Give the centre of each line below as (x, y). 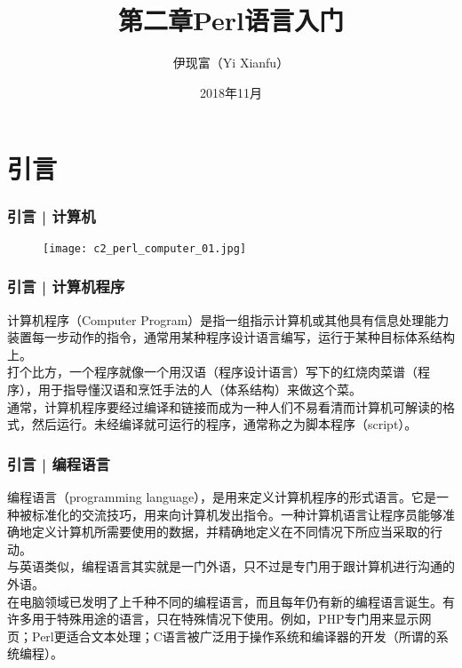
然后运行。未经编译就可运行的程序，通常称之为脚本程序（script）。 (224, 424)
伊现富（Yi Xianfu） (231, 63)
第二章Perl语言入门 (231, 20)
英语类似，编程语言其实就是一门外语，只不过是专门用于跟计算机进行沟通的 (237, 566)
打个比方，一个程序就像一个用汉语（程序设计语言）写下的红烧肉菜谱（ (212, 372)
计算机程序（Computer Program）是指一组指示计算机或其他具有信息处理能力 (228, 319)
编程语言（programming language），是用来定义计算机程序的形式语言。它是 (222, 496)
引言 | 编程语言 (59, 463)
